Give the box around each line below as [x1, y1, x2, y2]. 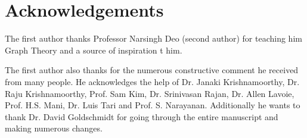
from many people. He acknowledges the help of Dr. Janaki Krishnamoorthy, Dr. [5, 75, 300, 87]
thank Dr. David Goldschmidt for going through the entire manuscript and [5, 110, 278, 123]
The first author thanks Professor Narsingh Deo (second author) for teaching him [5, 32, 302, 45]
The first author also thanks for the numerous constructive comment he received [5, 64, 299, 76]
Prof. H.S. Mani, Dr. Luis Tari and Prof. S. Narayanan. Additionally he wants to [5, 99, 300, 111]
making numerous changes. [5, 122, 103, 134]
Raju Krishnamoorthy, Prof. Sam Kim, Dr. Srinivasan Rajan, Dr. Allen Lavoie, [5, 87, 294, 99]
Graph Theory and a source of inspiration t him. [5, 43, 182, 56]
